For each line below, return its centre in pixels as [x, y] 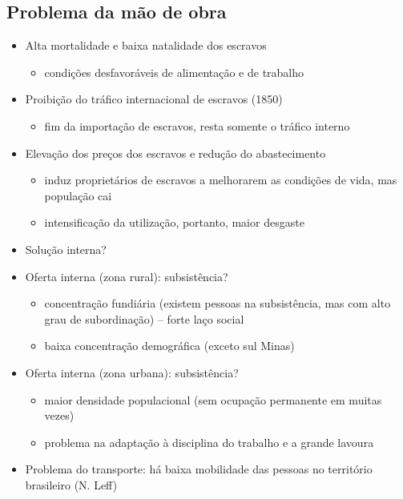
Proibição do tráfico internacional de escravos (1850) [154, 99]
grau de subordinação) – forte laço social [144, 318]
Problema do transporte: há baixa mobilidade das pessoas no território [199, 469]
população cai [78, 195]
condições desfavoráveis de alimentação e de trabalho [174, 72]
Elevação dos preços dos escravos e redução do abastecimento [175, 153]
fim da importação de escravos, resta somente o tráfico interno [197, 125]
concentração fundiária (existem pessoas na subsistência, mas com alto [218, 303]
